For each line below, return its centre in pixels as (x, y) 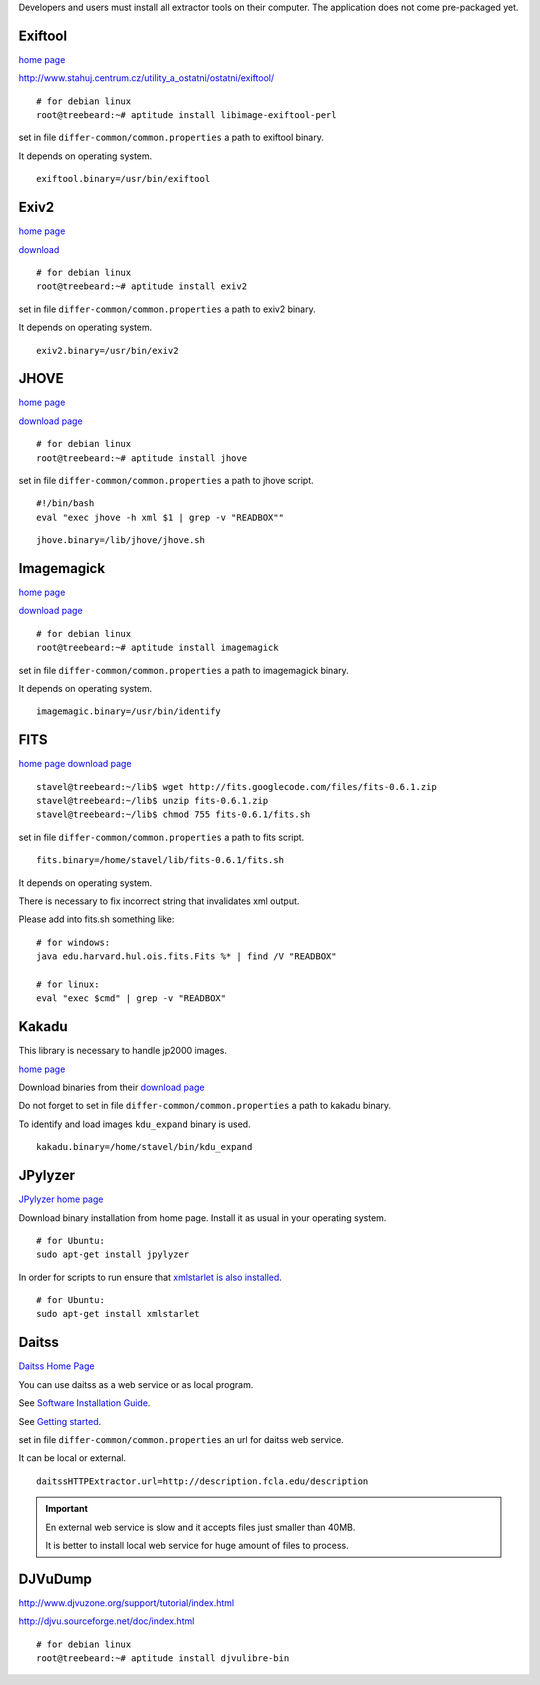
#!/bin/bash (65, 503)
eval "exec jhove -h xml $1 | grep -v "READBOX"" (160, 517)
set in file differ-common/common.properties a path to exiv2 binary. (167, 309)
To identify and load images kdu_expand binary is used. (134, 1124)
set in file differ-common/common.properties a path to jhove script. (166, 480)
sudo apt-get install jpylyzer (113, 1254)
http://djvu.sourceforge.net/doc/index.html (106, 1621)
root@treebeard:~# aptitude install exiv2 (142, 286)
